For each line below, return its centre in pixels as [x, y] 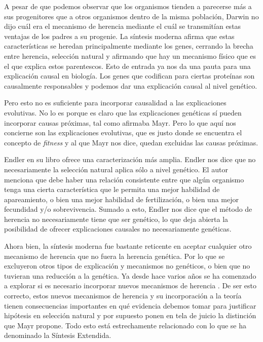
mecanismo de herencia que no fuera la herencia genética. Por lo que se [115, 256]
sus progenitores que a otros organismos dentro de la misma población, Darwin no [131, 16]
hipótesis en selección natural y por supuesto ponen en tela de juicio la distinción [130, 315]
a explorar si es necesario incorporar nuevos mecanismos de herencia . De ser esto [130, 286]
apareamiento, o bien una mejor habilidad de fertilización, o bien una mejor [121, 199]
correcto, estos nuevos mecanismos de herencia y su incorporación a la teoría [123, 296]
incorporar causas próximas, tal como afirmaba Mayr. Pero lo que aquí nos [120, 122]
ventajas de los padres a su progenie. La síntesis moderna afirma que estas [119, 36]
